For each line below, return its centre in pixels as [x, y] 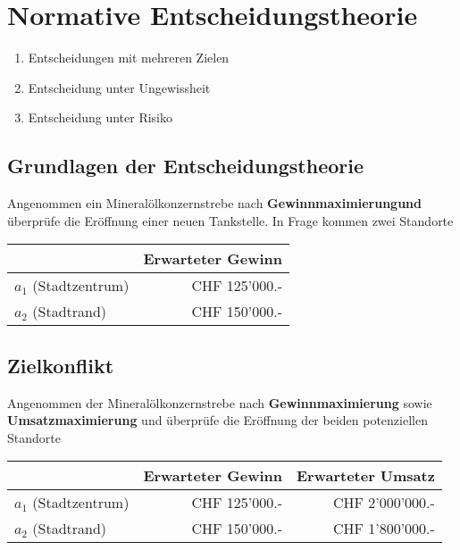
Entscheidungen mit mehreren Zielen [129, 58]
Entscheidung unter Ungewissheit [119, 87]
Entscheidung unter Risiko [100, 117]
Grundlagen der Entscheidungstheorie [186, 166]
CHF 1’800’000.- [384, 529]
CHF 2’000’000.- [384, 503]
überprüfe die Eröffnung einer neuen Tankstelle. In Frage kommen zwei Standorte [230, 220]
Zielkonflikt [61, 365]
